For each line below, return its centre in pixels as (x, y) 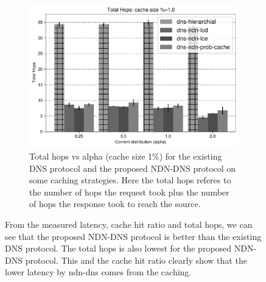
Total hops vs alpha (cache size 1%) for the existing (126, 156)
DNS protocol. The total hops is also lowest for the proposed (118, 248)
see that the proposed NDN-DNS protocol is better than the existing (133, 236)
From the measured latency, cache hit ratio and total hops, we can (129, 224)
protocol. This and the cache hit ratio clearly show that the (136, 260)
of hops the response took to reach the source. (115, 204)
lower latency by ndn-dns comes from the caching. (98, 272)
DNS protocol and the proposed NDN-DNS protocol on (133, 168)
